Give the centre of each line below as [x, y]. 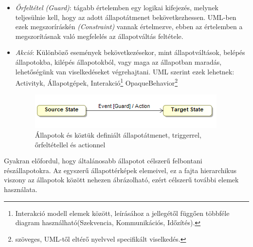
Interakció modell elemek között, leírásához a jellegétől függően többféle [122, 213]
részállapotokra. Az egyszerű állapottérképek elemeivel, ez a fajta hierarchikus [120, 170]
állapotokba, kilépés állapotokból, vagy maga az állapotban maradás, [118, 62]
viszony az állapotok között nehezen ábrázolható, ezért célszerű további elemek [121, 180]
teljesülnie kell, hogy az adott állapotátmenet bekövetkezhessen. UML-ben [126, 17]
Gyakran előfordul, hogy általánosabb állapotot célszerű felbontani [103, 161]
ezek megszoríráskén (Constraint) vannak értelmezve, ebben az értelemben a [129, 26]
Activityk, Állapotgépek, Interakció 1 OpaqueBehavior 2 [97, 82]
